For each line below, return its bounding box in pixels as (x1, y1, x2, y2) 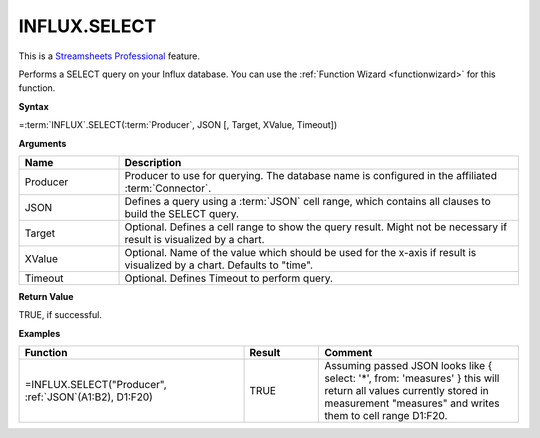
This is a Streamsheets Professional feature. (18, 50, 200, 62)
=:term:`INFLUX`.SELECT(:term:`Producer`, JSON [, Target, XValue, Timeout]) (18, 119, 338, 131)
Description (124, 155, 182, 169)
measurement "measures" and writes (324, 396, 500, 410)
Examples (18, 327, 61, 339)
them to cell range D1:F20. (324, 409, 448, 423)
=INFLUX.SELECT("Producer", (24, 378, 167, 392)
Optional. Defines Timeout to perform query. (124, 271, 334, 285)
